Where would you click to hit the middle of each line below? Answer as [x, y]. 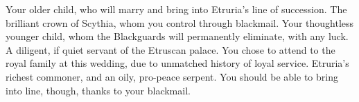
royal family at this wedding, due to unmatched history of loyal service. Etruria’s [177, 63]
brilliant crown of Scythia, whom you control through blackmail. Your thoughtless [180, 22]
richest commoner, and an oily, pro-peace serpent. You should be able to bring [172, 76]
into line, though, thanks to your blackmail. [98, 90]
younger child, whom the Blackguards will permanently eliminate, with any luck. [177, 36]
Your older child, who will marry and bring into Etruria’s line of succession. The [176, 9]
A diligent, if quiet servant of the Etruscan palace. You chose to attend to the [170, 49]
